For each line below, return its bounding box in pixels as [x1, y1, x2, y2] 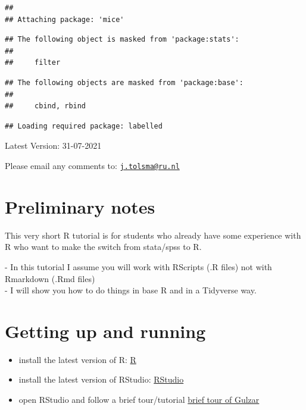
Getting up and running [5, 318, 206, 343]
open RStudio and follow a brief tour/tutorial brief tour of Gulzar [18, 393, 260, 405]
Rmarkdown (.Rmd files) [5, 272, 95, 284]
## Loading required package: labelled [5, 121, 163, 130]
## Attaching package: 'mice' [5, 15, 124, 24]
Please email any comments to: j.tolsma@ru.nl [5, 159, 180, 171]
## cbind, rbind [5, 102, 86, 111]
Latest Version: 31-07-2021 [5, 139, 102, 152]
